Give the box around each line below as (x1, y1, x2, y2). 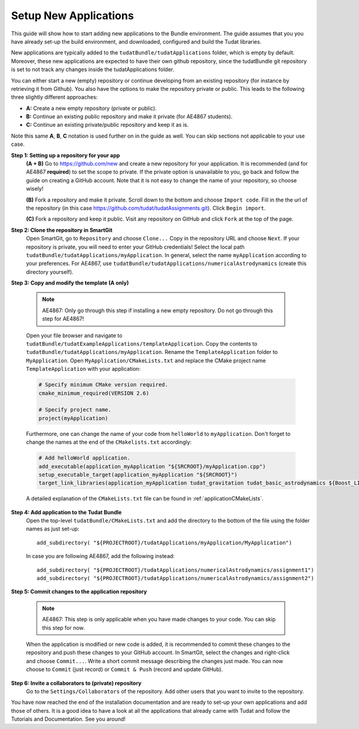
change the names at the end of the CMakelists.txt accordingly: (26, 438, 192, 446)
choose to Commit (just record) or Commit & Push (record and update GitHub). (26, 666, 223, 673)
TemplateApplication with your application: (26, 365, 141, 373)
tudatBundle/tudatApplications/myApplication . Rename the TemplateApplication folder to (26, 349, 278, 356)
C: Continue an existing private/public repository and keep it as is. (26, 121, 189, 129)
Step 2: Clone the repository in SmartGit (11, 226, 113, 233)
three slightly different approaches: (11, 93, 98, 101)
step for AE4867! (42, 315, 84, 322)
